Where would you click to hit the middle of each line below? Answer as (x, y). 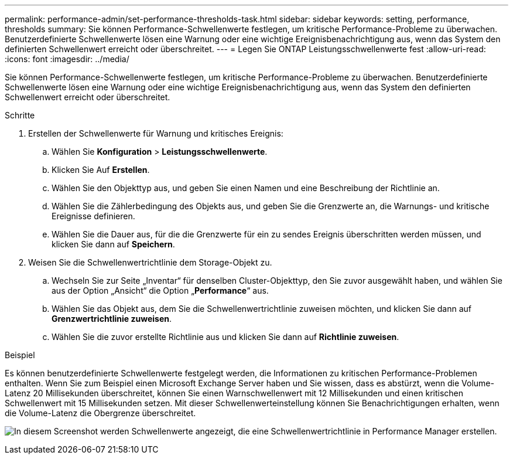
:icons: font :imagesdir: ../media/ (67, 59)
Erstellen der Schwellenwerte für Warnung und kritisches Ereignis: (156, 133)
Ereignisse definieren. (93, 216)
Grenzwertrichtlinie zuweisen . (112, 319)
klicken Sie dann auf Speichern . (113, 244)
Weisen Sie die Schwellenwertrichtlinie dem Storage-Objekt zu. (150, 262)
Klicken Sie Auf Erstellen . (101, 170)
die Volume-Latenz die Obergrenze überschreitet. (100, 413)
